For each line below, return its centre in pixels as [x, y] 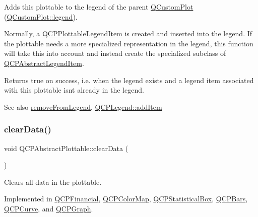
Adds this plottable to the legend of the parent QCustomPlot [99, 7]
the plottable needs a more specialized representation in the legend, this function [129, 43]
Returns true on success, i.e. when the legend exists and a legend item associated [129, 80]
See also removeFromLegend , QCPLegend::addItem [83, 106]
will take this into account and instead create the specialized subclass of [115, 53]
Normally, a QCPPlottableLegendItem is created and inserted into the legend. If [128, 33]
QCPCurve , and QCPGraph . [49, 208]
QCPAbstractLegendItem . [44, 63]
